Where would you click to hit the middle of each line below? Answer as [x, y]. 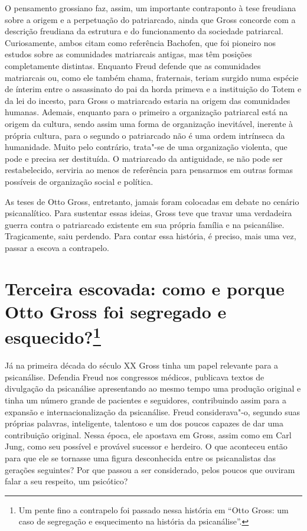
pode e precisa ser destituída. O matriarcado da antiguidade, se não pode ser [144, 158]
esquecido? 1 [53, 336]
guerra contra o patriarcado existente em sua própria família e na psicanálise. [145, 224]
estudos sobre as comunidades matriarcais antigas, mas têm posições [128, 54]
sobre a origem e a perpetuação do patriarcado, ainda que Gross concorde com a [150, 19]
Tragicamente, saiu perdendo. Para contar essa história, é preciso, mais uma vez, [151, 236]
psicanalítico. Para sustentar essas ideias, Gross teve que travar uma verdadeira [148, 213]
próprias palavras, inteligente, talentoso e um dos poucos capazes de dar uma [144, 423]
